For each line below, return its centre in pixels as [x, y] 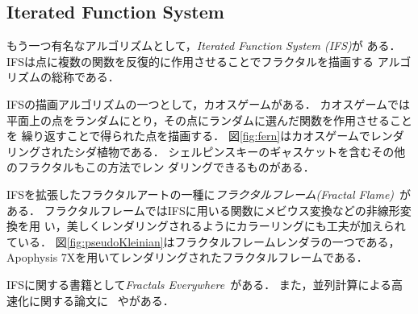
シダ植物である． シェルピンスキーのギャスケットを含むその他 [240, 151]
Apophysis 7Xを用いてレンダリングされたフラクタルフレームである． [187, 257]
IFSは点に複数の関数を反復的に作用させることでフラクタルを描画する [190, 61]
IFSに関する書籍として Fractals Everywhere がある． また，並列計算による [199, 284]
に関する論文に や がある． [101, 300]
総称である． [85, 77]
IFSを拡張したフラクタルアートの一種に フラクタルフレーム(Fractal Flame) [201, 194]
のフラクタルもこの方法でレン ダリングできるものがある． [161, 167]
